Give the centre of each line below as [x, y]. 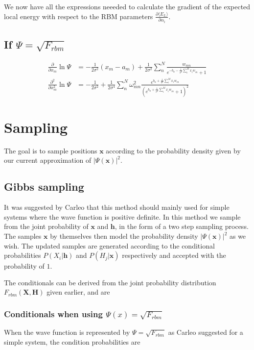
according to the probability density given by [173, 150]
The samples [23, 236]
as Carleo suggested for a [206, 332]
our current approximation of [48, 160]
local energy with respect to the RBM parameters [79, 16]
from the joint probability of [46, 226]
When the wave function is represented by [67, 332]
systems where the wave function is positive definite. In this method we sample [122, 216]
